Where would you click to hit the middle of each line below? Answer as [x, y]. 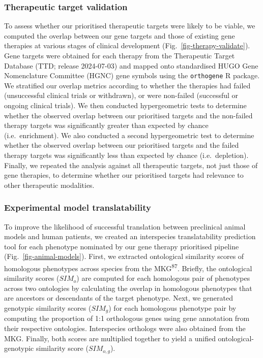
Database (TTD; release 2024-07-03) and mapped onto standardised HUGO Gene [131, 65]
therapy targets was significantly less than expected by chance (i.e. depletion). [126, 155]
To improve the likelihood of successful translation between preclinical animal [125, 226]
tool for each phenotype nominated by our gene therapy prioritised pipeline [122, 246]
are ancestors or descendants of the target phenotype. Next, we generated [119, 298]
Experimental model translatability [78, 207]
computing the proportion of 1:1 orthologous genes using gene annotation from [127, 318]
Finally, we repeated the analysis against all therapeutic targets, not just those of [131, 165]
